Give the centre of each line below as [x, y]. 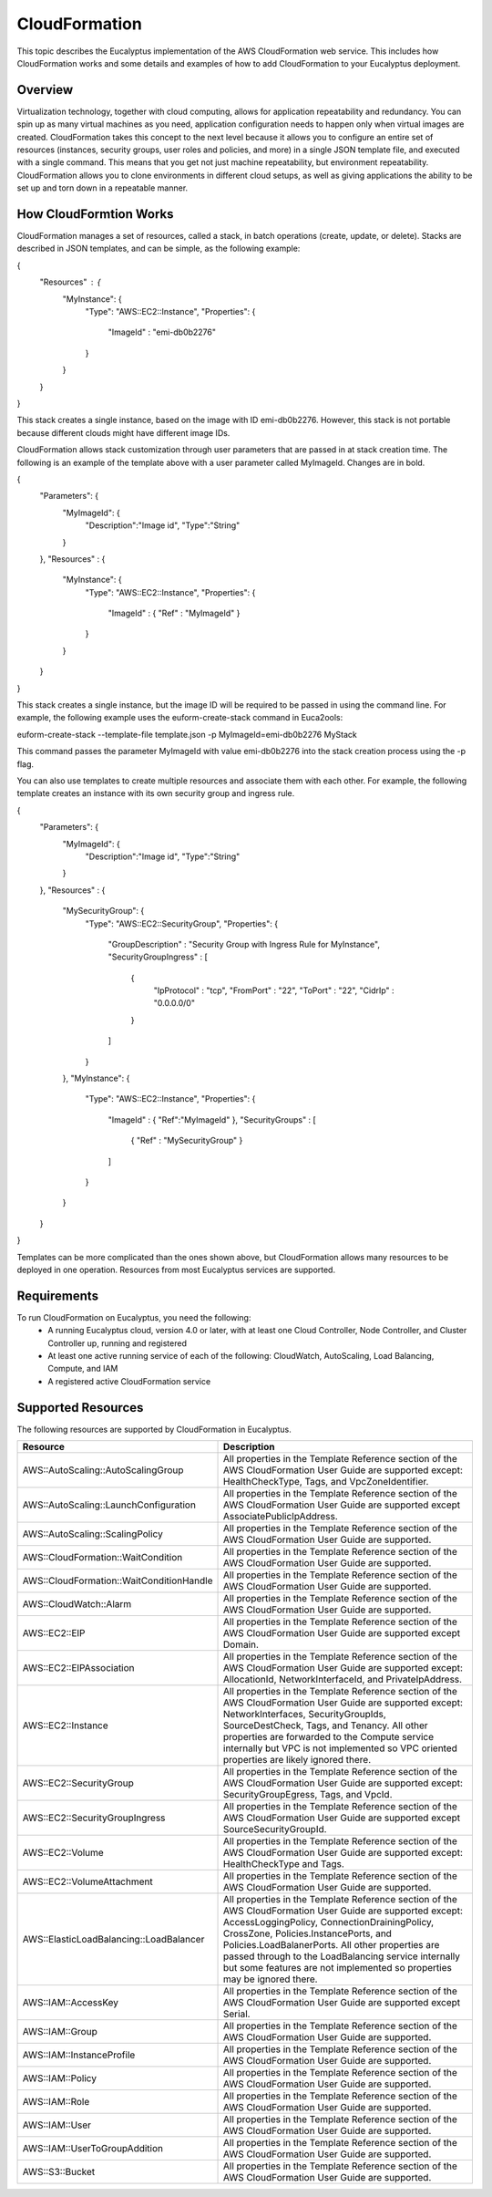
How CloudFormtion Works [95, 214]
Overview [45, 90]
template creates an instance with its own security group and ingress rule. [156, 793]
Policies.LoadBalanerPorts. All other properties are [332, 1945]
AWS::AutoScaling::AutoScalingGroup [103, 1470]
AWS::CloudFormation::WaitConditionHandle [118, 1580]
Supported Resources [80, 1408]
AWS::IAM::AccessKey [70, 2003]
